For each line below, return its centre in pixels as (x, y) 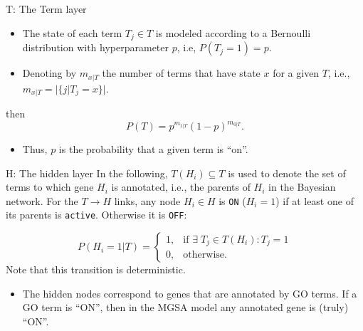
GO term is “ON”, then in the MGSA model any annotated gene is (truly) (185, 307)
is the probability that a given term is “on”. (153, 149)
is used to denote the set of (287, 173)
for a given (296, 73)
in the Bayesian (302, 187)
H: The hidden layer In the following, (87, 173)
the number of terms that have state (181, 73)
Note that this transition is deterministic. (96, 269)
